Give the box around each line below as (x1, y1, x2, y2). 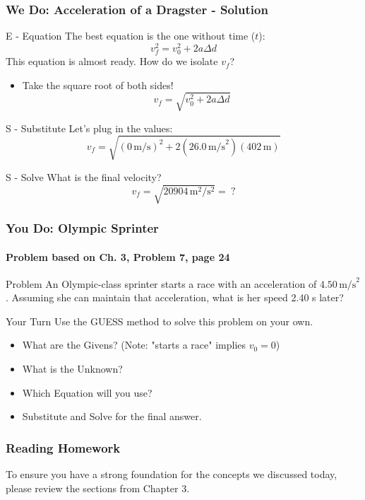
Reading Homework (6, 438, 121, 456)
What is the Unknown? (22, 361, 123, 376)
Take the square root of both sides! (22, 77, 174, 92)
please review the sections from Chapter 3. (6, 480, 190, 495)
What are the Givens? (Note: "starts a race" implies (22, 337, 246, 352)
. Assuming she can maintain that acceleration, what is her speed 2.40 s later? (6, 290, 344, 305)
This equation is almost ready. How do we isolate (6, 54, 218, 69)
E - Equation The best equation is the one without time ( (6, 28, 256, 43)
